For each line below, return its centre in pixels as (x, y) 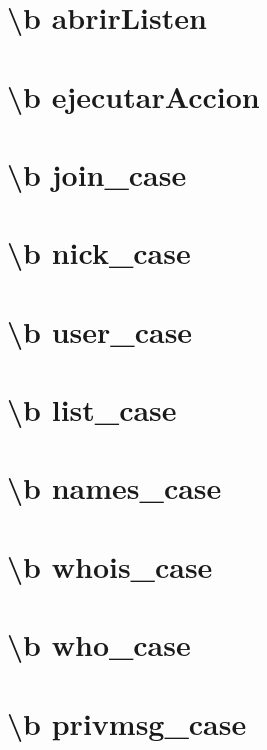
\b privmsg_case (127, 722)
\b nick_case (99, 252)
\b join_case (97, 173)
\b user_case (100, 330)
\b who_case (99, 644)
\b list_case (92, 409)
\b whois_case (110, 565)
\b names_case (114, 487)
